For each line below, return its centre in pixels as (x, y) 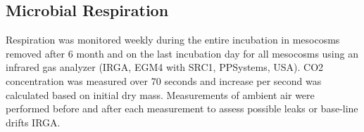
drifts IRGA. (33, 122)
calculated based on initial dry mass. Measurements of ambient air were (160, 94)
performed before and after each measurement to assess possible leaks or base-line (182, 108)
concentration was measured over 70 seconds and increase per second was (164, 80)
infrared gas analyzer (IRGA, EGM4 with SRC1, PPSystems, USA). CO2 (165, 67)
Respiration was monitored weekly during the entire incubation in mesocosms (173, 40)
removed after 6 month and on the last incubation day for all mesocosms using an (182, 53)
